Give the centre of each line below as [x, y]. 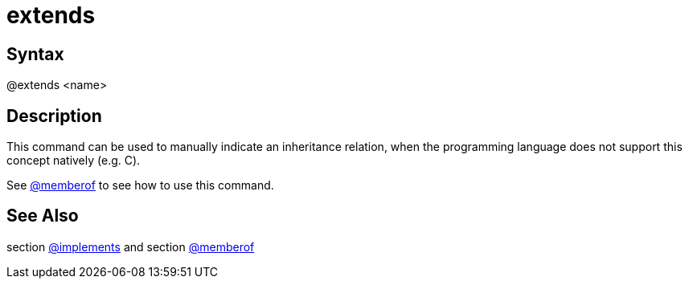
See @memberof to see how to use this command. [140, 185]
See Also [43, 216]
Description [54, 116]
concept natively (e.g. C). [74, 161]
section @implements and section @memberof [131, 246]
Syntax [35, 54]
